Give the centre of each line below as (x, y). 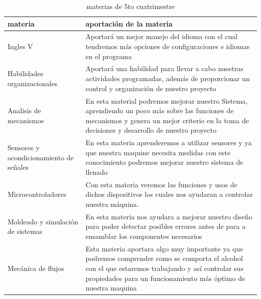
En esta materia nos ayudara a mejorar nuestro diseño (169, 216)
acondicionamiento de (41, 157)
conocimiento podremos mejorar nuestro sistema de (164, 162)
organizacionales (32, 83)
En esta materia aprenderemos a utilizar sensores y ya (169, 142)
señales (18, 167)
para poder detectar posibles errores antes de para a (166, 226)
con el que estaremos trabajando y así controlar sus (164, 268)
